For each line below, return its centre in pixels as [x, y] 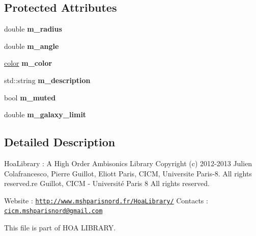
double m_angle [32, 46]
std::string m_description [47, 80]
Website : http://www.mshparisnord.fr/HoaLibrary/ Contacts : [106, 200]
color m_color [28, 63]
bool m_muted [30, 97]
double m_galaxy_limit [45, 114]
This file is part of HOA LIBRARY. [60, 228]
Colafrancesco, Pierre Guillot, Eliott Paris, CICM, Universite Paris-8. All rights [128, 173]
